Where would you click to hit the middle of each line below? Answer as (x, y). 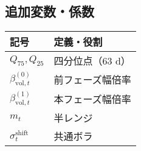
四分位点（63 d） (92, 61)
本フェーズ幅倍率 (92, 99)
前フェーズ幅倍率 (92, 80)
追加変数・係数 (50, 11)
